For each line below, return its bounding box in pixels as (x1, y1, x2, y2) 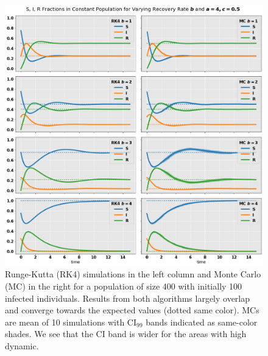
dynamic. (5, 339, 39, 352)
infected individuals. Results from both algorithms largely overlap (5, 291, 250, 304)
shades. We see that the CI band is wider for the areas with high (5, 327, 247, 340)
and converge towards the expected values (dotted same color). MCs (5, 304, 259, 316)
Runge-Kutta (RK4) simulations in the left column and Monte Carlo (5, 268, 261, 280)
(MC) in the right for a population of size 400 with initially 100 (5, 279, 242, 292)
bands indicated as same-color (146, 315, 258, 328)
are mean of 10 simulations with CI (5, 315, 137, 328)
